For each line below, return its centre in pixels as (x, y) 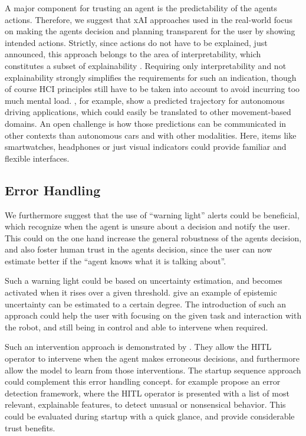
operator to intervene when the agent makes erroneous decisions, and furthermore (152, 358)
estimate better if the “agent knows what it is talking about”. (116, 260)
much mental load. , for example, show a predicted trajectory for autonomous (145, 100)
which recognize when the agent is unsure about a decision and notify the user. (147, 226)
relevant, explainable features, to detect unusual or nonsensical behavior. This (145, 404)
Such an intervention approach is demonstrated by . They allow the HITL (138, 347)
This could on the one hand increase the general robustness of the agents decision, (153, 237)
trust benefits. (30, 427)
